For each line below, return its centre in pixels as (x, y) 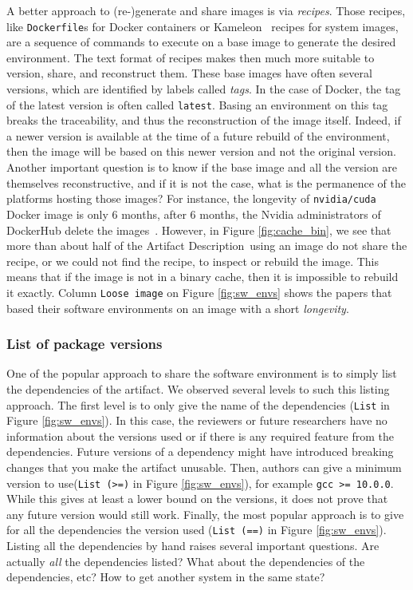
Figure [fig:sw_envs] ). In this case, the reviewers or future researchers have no (197, 420)
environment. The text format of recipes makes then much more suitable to (191, 57)
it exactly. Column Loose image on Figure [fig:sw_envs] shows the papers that (199, 292)
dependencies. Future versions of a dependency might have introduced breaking (200, 451)
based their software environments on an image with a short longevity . (178, 308)
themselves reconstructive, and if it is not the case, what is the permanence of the (206, 182)
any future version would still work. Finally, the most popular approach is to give (205, 514)
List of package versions (85, 344)
